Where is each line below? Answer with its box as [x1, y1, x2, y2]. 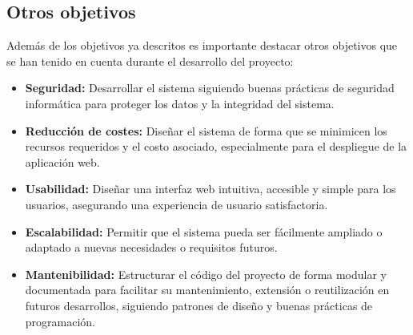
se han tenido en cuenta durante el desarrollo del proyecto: [6, 52, 294, 69]
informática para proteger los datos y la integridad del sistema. [25, 95, 335, 111]
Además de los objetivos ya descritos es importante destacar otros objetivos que [6, 37, 398, 54]
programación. [25, 313, 96, 329]
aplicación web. [25, 153, 100, 170]
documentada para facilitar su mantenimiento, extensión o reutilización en [25, 281, 390, 298]
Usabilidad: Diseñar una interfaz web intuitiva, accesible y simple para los [25, 180, 396, 197]
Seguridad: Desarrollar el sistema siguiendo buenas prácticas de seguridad [25, 79, 395, 96]
